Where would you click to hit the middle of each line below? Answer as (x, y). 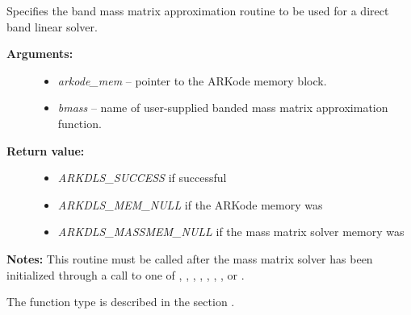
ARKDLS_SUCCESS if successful (142, 178)
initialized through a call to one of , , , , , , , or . (126, 274)
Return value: (46, 150)
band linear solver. (52, 26)
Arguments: (40, 54)
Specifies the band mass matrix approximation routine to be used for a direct (198, 10)
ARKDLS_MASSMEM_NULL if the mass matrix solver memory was (231, 232)
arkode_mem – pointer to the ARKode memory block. (192, 80)
